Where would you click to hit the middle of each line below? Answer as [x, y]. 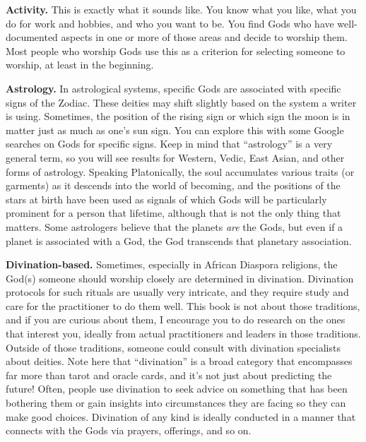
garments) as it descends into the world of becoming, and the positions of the [173, 185]
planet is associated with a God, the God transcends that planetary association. [179, 240]
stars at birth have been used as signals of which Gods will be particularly [166, 199]
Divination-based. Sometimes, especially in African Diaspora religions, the [172, 264]
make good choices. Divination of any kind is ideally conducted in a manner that [181, 416]
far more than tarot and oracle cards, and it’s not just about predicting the [169, 375]
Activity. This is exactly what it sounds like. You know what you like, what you [181, 9]
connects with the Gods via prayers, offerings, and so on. [129, 430]
